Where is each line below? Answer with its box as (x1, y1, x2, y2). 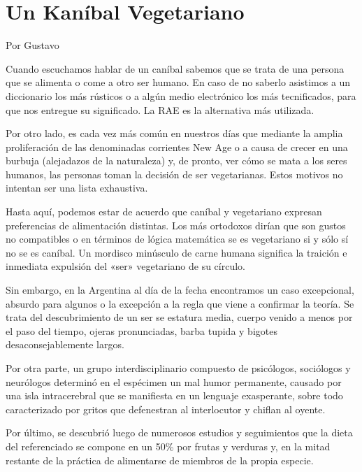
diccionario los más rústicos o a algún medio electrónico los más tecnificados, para (6, 88, 356, 103)
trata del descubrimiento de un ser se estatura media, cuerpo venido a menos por (6, 310, 353, 324)
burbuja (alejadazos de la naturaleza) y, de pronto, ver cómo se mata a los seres (6, 153, 347, 168)
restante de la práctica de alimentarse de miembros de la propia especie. (6, 452, 314, 467)
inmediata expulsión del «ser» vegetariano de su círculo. (6, 259, 245, 273)
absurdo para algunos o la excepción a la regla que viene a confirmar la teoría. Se (6, 296, 354, 310)
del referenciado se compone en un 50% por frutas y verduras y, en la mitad (6, 438, 331, 453)
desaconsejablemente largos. (6, 337, 124, 352)
